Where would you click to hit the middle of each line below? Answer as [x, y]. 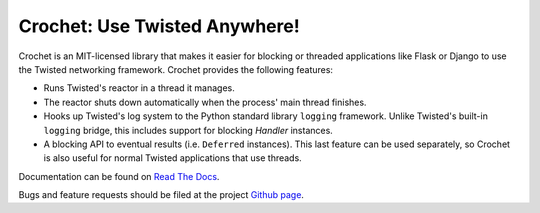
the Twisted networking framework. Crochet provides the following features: [176, 69]
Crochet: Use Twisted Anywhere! [159, 26]
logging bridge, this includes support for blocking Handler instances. [188, 130]
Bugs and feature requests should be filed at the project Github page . [161, 195]
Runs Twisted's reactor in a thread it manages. [139, 88]
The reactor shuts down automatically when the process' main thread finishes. [205, 102]
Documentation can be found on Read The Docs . [119, 176]
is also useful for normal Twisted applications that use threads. [172, 158]
